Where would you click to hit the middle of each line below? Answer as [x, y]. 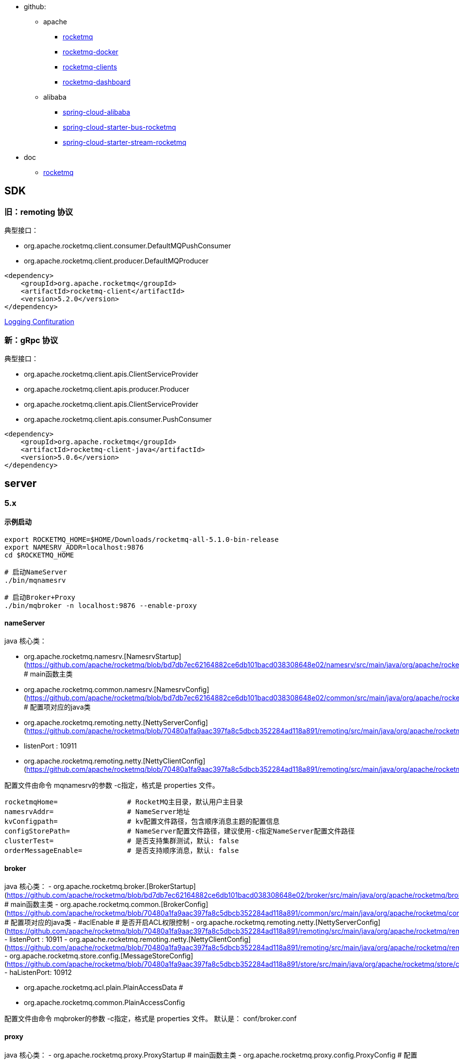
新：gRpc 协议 [31, 340]
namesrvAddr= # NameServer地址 [97, 812]
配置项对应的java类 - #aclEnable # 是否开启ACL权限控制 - [102, 922]
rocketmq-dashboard [97, 82]
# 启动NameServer [36, 572]
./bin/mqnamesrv [35, 581]
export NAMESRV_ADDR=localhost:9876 [74, 547]
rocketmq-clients [90, 67]
